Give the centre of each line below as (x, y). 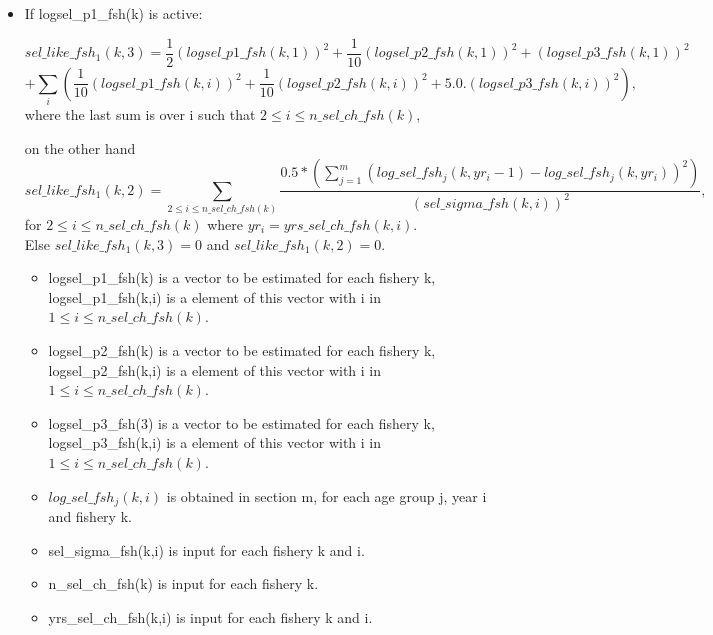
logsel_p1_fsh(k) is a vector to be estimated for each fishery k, (242, 277)
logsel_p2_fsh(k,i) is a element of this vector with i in (215, 369)
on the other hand (80, 147)
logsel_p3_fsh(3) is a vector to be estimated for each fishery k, (241, 422)
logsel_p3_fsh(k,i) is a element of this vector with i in (215, 442)
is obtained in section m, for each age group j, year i (326, 495)
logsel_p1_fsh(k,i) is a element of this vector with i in (215, 296)
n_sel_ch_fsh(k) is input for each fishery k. (183, 583)
